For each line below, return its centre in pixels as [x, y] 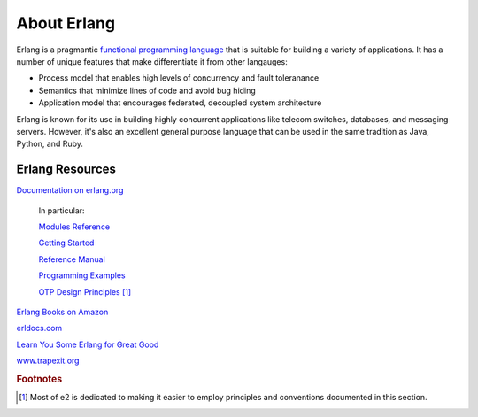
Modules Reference [74, 227]
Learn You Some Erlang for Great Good [88, 344]
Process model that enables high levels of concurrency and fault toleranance [179, 78]
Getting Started [66, 243]
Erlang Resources [66, 170]
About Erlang [66, 23]
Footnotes [39, 379]
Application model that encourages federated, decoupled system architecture [180, 103]
